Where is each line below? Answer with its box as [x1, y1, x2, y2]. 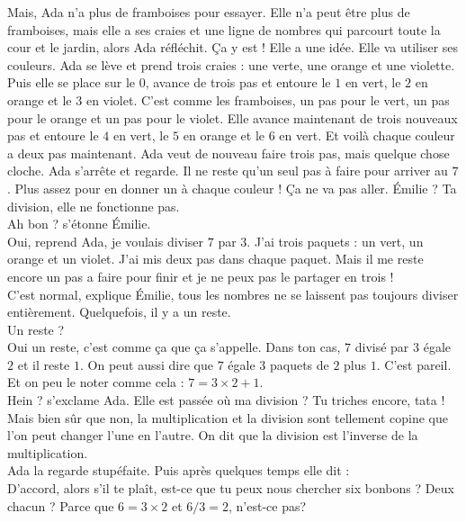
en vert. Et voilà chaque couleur [279, 126, 455, 145]
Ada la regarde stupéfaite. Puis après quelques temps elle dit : [7, 461, 350, 480]
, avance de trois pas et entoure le [145, 73, 331, 92]
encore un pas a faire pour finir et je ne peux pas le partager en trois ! [7, 266, 394, 285]
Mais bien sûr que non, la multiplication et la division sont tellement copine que [7, 408, 448, 427]
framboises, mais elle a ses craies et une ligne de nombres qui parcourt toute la [7, 20, 441, 39]
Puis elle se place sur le [7, 73, 135, 92]
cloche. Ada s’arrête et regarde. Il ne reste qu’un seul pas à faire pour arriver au [7, 161, 448, 180]
